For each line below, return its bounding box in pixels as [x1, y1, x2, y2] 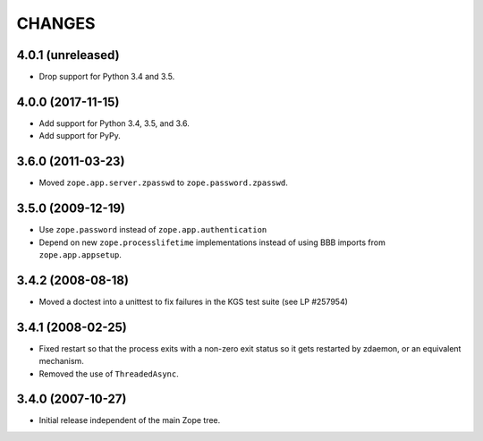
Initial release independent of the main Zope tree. [38, 415, 221, 426]
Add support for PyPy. [38, 131, 121, 141]
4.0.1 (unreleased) [16, 47, 120, 63]
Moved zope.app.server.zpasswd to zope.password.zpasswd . [38, 177, 288, 188]
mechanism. [38, 356, 84, 367]
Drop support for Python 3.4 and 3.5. [38, 72, 175, 82]
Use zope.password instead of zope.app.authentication [38, 225, 267, 235]
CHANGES [16, 13, 96, 33]
